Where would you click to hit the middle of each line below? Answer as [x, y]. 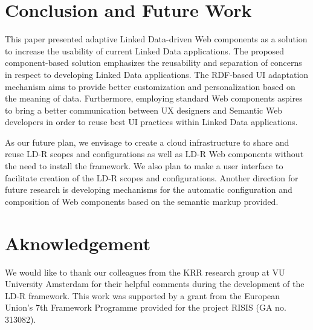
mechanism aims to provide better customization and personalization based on [150, 86]
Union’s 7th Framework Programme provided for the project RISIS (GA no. [146, 307]
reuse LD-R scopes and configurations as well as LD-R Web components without [154, 154]
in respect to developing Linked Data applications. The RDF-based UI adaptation [157, 74]
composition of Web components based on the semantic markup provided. [142, 201]
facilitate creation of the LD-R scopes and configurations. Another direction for [152, 177]
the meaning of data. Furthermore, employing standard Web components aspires [154, 98]
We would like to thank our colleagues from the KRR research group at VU [145, 272]
